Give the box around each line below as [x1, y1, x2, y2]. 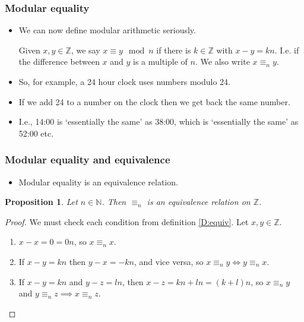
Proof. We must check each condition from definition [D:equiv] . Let [5, 215, 249, 228]
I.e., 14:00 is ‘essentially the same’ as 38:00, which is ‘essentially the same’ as [18, 115, 299, 128]
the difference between [18, 55, 100, 68]
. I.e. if [274, 43, 299, 56]
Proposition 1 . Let [5, 195, 78, 208]
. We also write [195, 55, 250, 68]
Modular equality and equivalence [5, 152, 170, 167]
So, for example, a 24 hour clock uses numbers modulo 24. [18, 75, 230, 87]
